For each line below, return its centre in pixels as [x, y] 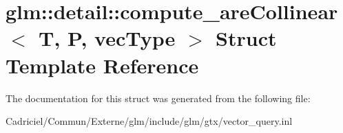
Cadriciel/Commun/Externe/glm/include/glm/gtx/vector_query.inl [149, 121]
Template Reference [102, 65]
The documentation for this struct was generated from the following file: [158, 98]
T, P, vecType [107, 38]
